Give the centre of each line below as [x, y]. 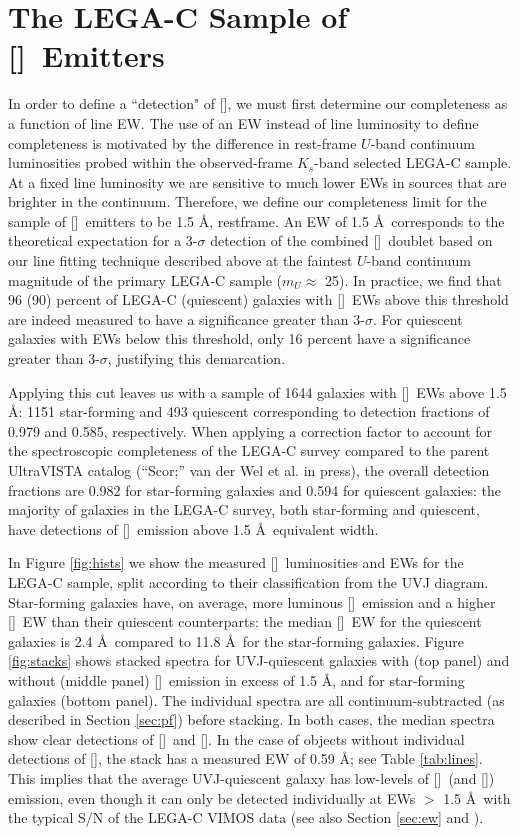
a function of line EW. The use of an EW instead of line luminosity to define [243, 122]
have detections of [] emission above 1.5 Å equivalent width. [193, 528]
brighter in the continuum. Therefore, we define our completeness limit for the [247, 201]
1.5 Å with [477, 797]
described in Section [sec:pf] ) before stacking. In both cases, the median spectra [251, 719]
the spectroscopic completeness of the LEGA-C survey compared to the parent [249, 450]
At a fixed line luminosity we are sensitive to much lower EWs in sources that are [257, 181]
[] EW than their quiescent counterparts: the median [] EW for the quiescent [245, 621]
